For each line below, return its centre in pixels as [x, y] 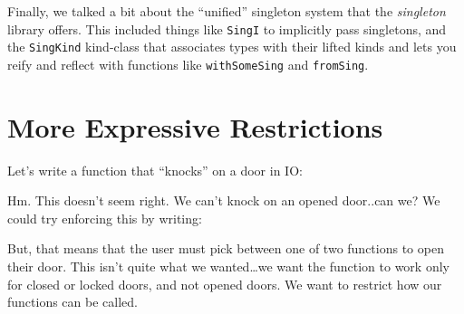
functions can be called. [72, 302]
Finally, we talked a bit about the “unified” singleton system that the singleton [227, 11]
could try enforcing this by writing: [105, 218]
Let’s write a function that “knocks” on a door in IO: [155, 170]
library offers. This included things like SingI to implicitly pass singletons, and [227, 29]
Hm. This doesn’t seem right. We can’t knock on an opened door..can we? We [224, 200]
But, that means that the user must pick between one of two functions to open [226, 248]
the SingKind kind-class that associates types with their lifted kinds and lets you [232, 47]
